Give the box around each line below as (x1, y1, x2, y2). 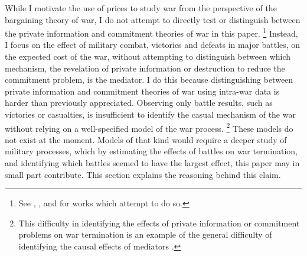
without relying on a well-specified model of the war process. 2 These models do (5, 120, 293, 134)
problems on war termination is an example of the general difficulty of (18, 228, 272, 241)
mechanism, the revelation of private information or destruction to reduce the (5, 61, 285, 74)
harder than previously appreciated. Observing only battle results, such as (5, 96, 273, 109)
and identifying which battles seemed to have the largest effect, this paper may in (5, 157, 300, 169)
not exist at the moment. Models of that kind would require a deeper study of (5, 133, 287, 145)
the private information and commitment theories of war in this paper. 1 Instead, (5, 25, 298, 39)
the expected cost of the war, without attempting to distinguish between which (5, 50, 291, 63)
